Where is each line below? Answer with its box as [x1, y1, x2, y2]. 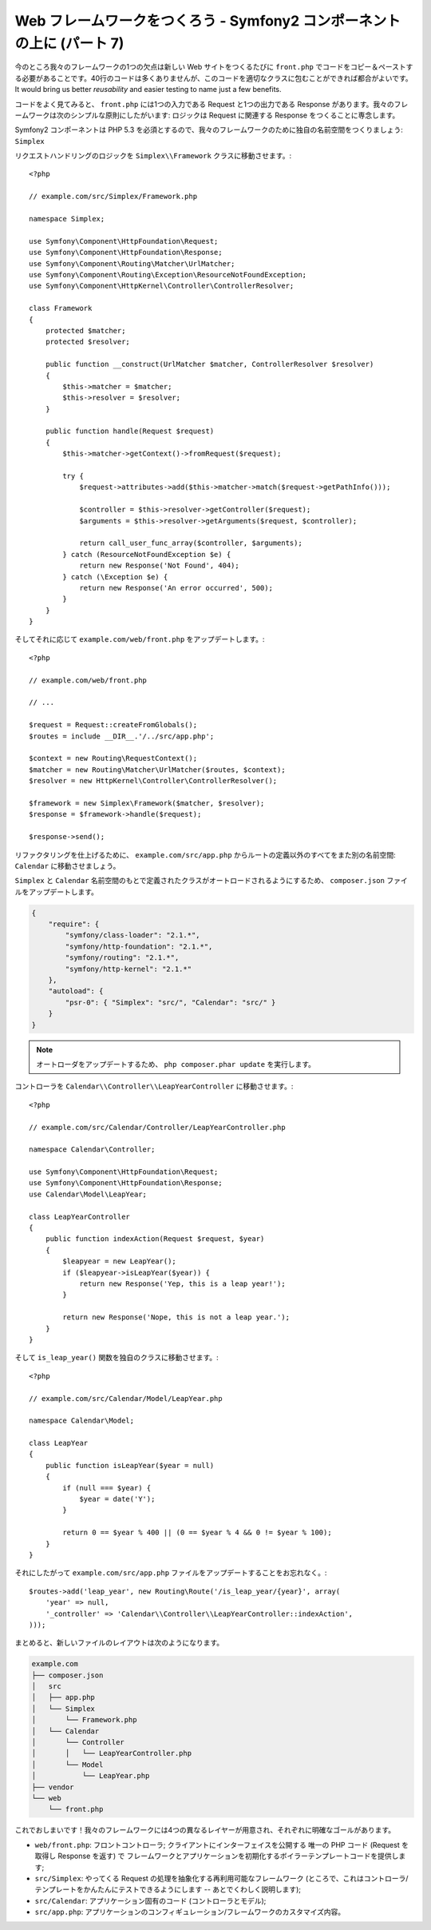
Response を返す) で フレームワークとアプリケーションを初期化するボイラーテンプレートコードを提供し [57, 1851, 399, 1861]
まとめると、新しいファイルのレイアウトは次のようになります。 [14, 1638, 224, 1648]
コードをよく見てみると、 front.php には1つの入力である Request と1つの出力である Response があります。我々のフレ [14, 99, 409, 109]
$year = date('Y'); [79, 1494, 156, 1504]
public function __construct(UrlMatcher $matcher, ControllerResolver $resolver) [45, 360, 374, 369]
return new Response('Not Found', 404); [79, 561, 239, 571]
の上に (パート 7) [14, 34, 125, 52]
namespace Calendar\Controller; [29, 1145, 156, 1154]
